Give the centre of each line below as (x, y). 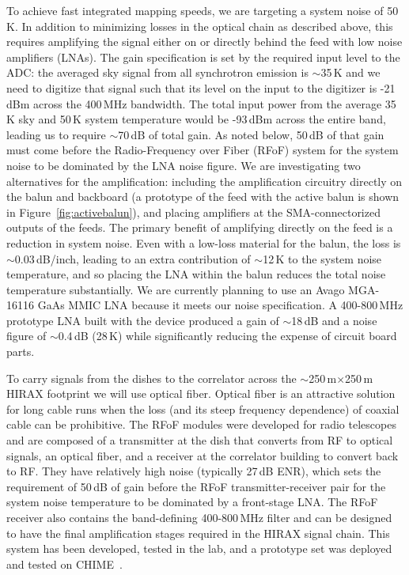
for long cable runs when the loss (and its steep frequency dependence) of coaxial (203, 409)
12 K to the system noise (322, 258)
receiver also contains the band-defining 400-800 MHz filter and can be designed (199, 517)
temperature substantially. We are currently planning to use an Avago (176, 289)
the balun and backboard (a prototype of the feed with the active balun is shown (203, 197)
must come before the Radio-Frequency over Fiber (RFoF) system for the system (203, 150)
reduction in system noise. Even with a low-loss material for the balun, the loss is (204, 242)
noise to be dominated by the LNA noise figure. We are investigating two (184, 165)
